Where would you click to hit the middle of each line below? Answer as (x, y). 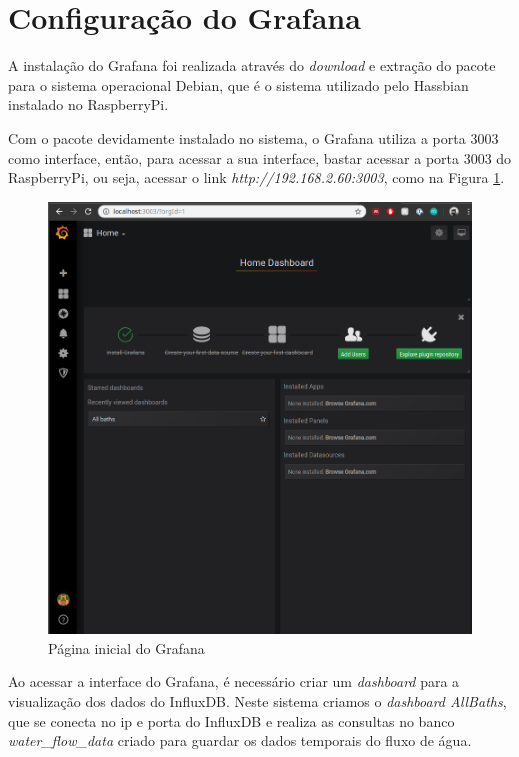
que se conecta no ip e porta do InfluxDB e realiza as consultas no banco (231, 720)
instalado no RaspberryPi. (88, 104)
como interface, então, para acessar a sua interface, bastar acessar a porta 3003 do (260, 157)
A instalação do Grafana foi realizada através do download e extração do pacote (252, 65)
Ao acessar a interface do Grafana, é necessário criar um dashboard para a (234, 681)
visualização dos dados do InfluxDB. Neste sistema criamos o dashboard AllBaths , (257, 701)
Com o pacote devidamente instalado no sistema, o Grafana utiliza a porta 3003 (253, 137)
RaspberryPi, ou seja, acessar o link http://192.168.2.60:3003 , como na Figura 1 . (256, 177)
